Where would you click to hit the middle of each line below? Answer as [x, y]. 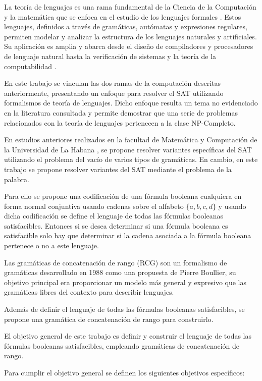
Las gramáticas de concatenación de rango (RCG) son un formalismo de [116, 262]
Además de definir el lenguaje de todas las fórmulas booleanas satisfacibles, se [124, 309]
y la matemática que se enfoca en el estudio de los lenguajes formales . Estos [123, 16]
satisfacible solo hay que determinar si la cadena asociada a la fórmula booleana [128, 235]
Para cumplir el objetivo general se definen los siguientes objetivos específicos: [124, 372]
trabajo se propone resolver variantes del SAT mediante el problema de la [118, 169]
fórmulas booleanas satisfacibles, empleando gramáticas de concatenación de [122, 345]
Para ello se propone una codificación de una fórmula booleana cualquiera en [123, 196]
